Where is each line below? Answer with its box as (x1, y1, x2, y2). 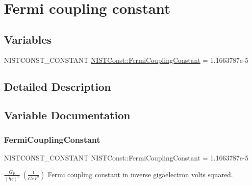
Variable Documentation (4, 107, 130, 123)
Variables (4, 31, 52, 47)
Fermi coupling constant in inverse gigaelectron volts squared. (48, 169, 233, 179)
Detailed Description (4, 79, 111, 94)
